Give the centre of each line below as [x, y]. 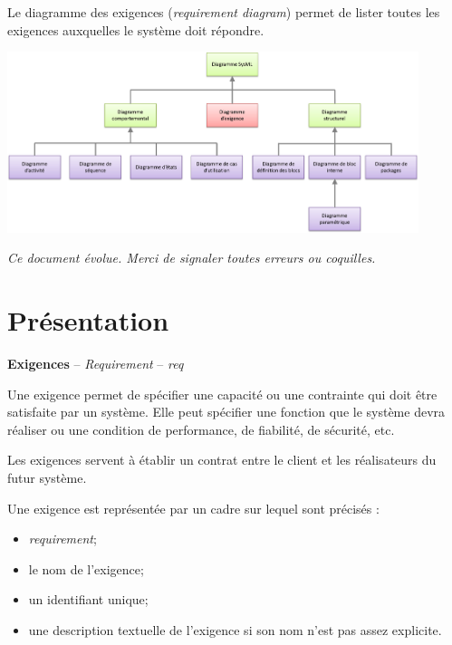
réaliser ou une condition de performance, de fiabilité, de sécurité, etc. [201, 429]
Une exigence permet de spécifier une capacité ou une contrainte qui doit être [222, 394]
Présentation [88, 320]
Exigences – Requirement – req [96, 364]
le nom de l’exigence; [86, 568]
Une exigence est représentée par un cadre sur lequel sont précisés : [193, 508]
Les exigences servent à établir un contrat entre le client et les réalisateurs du [222, 460]
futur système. [47, 477]
